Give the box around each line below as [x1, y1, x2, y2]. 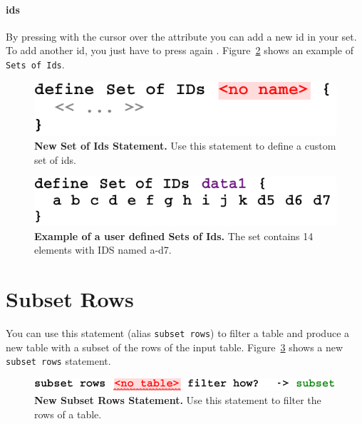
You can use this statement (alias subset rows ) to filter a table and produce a [6, 325, 350, 340]
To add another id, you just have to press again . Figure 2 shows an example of [6, 43, 353, 58]
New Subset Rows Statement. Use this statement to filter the [34, 393, 321, 408]
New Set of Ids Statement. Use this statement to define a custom [34, 138, 336, 153]
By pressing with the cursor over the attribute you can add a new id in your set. [6, 29, 357, 43]
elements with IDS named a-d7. [34, 242, 172, 257]
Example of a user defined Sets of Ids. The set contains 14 [34, 228, 314, 243]
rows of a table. [34, 406, 102, 421]
